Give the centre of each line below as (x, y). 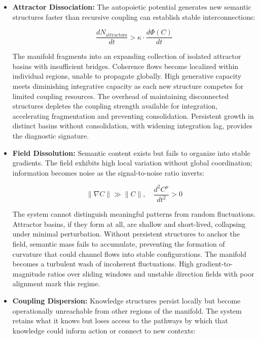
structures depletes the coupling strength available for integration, (115, 106)
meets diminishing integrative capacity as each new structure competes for (128, 86)
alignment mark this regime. (56, 283)
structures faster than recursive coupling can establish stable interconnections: (134, 16)
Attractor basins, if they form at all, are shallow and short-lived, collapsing (129, 224)
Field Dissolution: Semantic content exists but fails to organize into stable (131, 152)
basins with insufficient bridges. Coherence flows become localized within (125, 66)
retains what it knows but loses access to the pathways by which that (120, 320)
